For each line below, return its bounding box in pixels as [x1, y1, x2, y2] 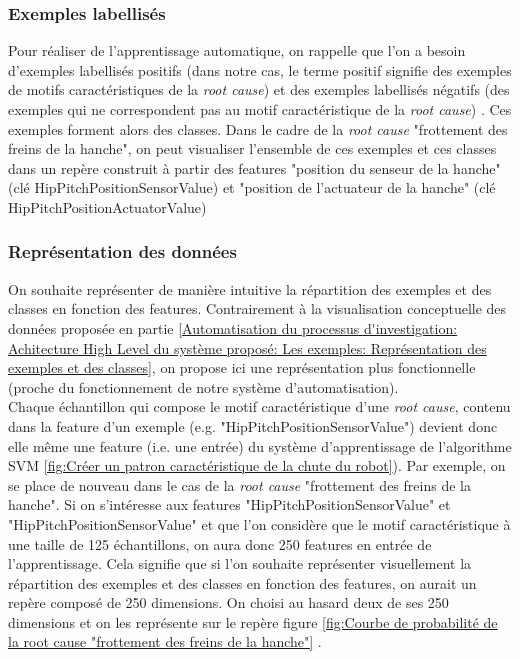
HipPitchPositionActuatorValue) [8, 196, 207, 217]
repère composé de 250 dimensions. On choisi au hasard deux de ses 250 [8, 592, 449, 613]
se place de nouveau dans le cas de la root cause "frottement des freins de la [8, 474, 471, 495]
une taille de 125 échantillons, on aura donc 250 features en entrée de [8, 533, 432, 554]
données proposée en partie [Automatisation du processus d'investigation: [8, 317, 458, 338]
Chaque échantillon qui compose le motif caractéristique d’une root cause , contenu [8, 396, 511, 417]
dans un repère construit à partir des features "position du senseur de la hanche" [8, 157, 501, 178]
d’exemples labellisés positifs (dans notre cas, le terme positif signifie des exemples [8, 59, 512, 80]
